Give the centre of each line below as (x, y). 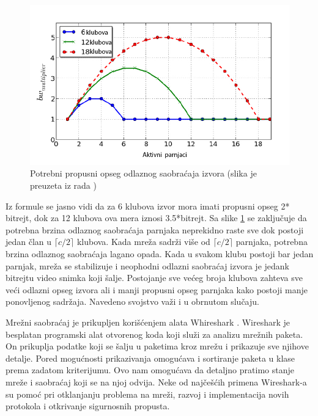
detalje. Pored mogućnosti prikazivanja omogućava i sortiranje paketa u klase (150, 358)
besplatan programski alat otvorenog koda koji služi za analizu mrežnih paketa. (154, 334)
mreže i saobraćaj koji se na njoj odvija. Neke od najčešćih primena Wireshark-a (156, 381)
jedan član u (29, 242)
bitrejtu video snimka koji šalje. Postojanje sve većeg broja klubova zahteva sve (154, 278)
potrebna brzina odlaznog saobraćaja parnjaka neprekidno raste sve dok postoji (155, 229)
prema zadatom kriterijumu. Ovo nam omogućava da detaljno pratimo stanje (150, 370)
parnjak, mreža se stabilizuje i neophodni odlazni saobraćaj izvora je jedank (147, 265)
